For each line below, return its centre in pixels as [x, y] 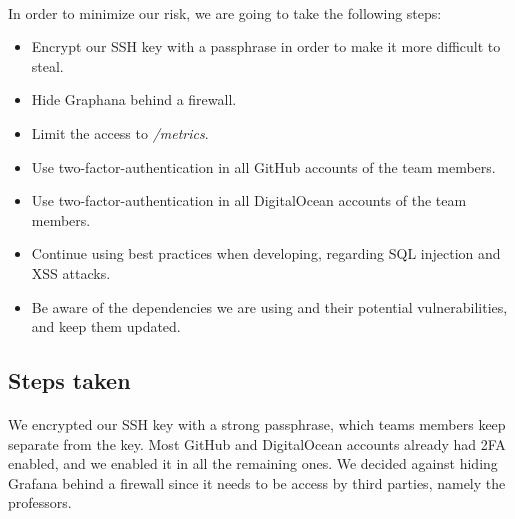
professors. [40, 502]
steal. [47, 65]
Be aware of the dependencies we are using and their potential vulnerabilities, [269, 306]
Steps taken [69, 380]
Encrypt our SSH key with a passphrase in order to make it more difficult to [266, 46]
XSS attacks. [71, 272]
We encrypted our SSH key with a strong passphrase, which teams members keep [257, 424]
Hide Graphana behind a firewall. [134, 99]
